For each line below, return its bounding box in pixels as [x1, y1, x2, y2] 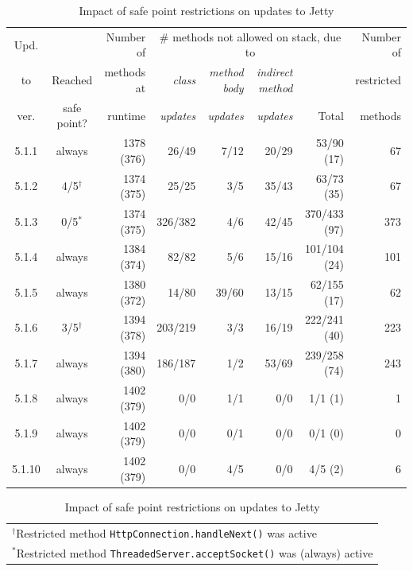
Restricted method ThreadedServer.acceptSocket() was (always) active [16, 544, 373, 561]
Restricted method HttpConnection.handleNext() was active [16, 524, 317, 541]
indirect [256, 64, 293, 80]
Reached [52, 72, 93, 88]
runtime [107, 107, 146, 123]
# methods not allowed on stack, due [159, 28, 342, 45]
